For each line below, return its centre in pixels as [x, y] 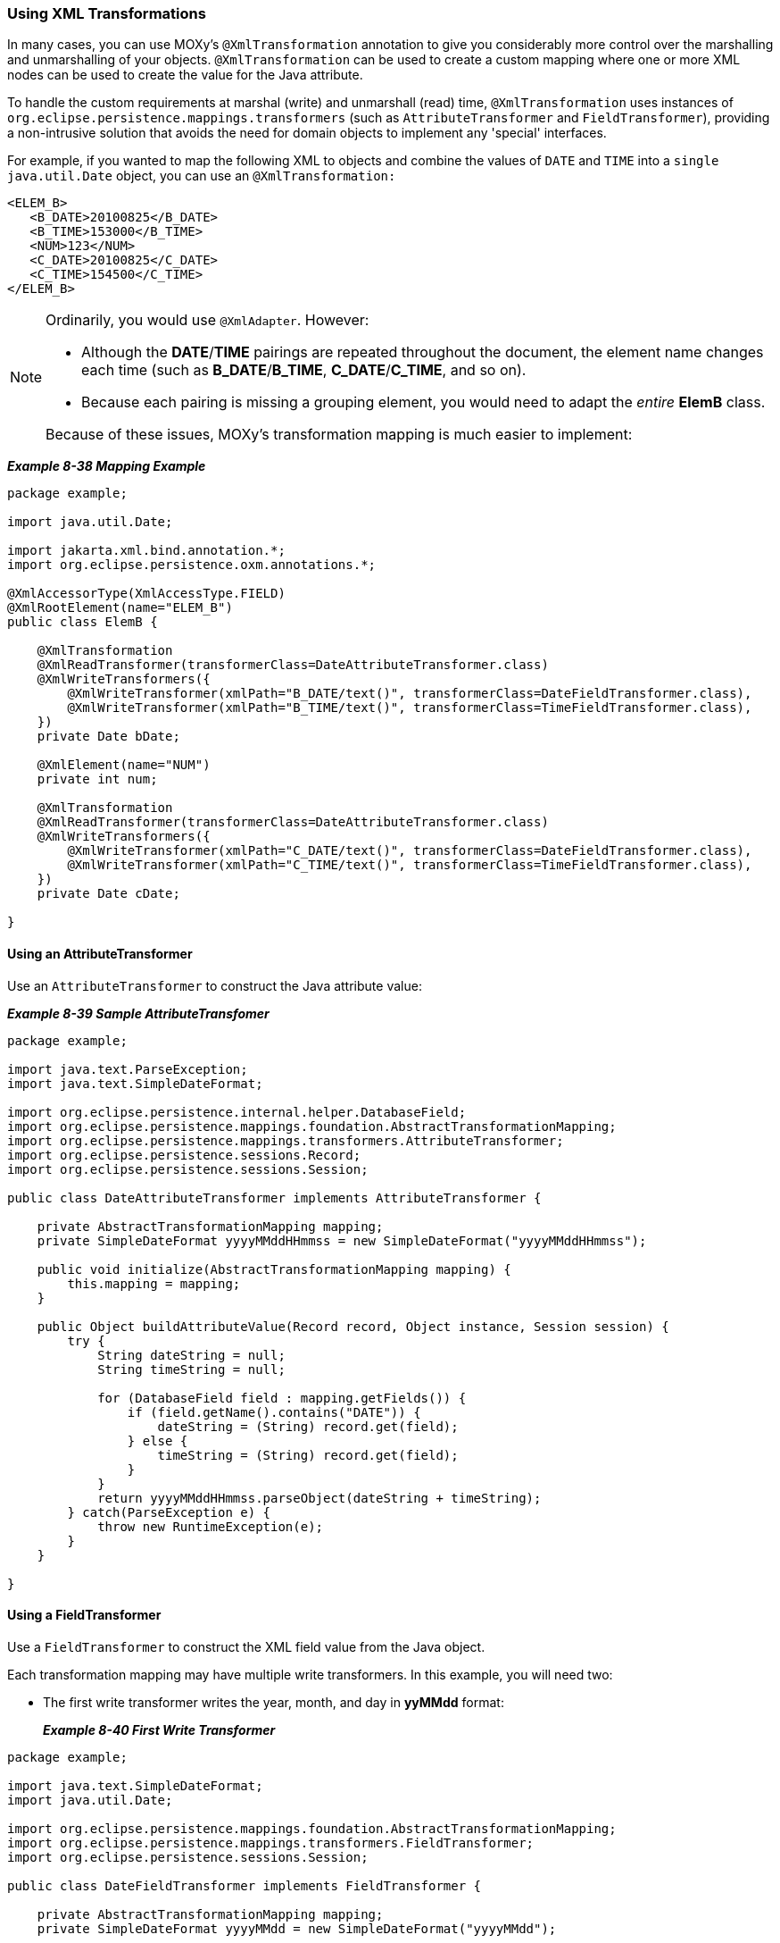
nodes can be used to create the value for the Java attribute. [185, 75]
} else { [158, 1440]
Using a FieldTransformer [84, 1615]
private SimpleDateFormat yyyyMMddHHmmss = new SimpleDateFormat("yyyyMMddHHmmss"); [342, 1240]
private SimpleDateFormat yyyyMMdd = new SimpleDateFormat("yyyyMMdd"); [297, 1928]
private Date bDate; [108, 737]
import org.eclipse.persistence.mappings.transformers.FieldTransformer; [271, 1842]
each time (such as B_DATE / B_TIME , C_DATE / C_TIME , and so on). [304, 370]
